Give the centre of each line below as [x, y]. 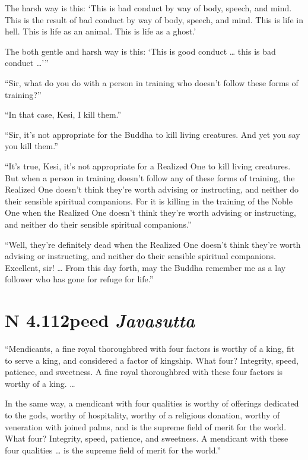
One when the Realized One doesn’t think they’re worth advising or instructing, [151, 212]
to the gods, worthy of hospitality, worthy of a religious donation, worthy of [142, 415]
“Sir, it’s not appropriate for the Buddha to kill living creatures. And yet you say [153, 134]
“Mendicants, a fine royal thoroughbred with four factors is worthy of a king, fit [150, 348]
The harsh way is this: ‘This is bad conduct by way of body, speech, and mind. [148, 8]
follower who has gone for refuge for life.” [79, 279]
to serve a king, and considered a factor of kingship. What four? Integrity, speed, [152, 360]
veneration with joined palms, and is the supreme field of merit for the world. [146, 426]
